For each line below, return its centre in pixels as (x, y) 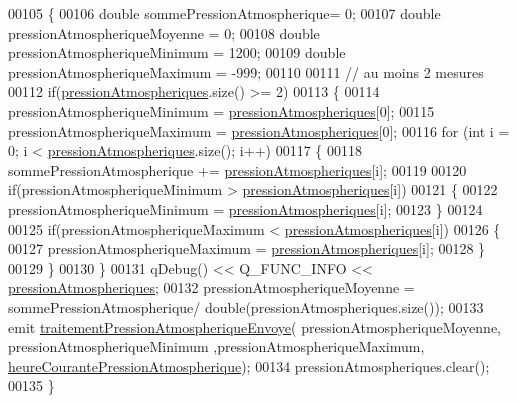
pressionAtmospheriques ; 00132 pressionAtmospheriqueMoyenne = (211, 287)
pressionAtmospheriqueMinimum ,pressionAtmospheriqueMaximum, (216, 346)
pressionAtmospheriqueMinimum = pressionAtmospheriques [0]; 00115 (221, 110)
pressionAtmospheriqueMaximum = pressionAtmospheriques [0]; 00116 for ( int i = (259, 130)
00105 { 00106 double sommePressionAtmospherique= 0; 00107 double (224, 13)
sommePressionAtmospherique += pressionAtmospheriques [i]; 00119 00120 (237, 169)
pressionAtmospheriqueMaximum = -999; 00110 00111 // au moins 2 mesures (246, 71)
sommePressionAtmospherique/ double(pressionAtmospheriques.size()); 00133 (246, 306)
